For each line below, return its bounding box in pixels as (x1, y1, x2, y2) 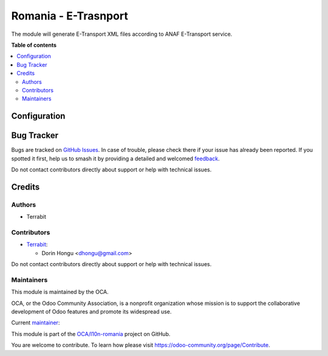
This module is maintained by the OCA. (11, 289, 109, 296)
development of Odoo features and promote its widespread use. (11, 307, 172, 315)
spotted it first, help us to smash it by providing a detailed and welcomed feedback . (11, 155, 220, 162)
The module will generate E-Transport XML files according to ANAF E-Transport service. (11, 30, 233, 38)
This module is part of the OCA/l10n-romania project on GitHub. (11, 330, 171, 337)
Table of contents (11, 41, 57, 49)
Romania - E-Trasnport (11, 9, 129, 22)
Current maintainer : (11, 319, 60, 326)
